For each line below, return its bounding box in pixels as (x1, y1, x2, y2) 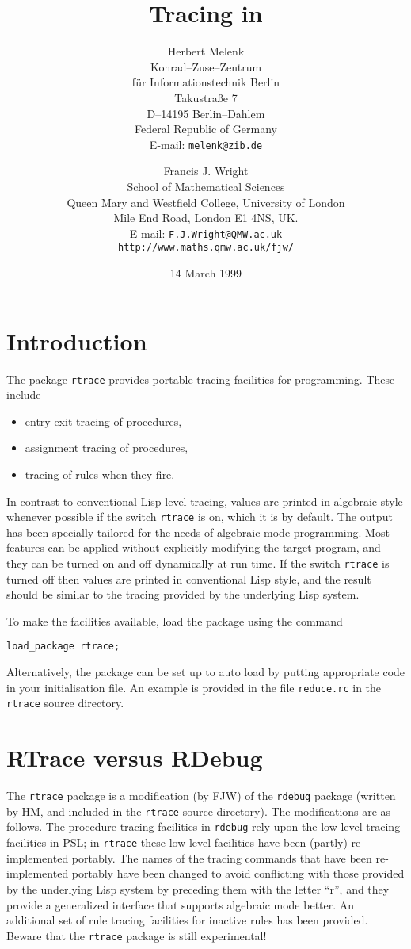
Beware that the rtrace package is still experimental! (6, 927, 267, 943)
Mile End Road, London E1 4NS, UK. (113, 209, 299, 226)
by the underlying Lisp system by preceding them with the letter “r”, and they (6, 880, 390, 897)
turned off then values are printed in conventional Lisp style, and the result (6, 570, 371, 587)
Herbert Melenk (167, 43, 245, 59)
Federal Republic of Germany (135, 121, 277, 137)
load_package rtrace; (6, 641, 120, 652)
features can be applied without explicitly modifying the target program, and (6, 539, 381, 556)
